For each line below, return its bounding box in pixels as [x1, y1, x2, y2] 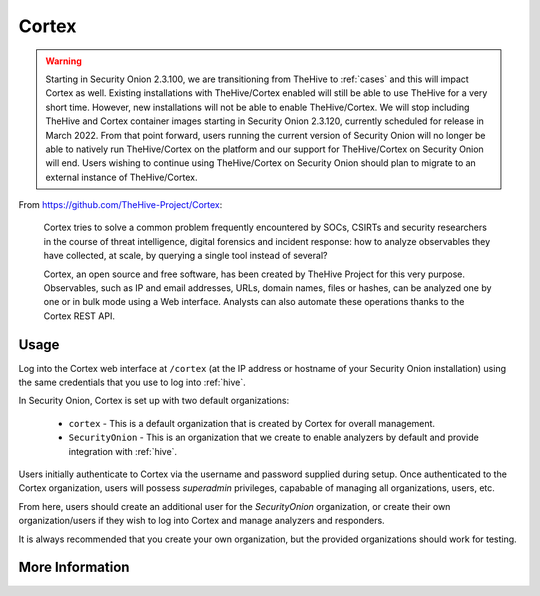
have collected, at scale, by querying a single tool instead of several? [43, 250, 328, 262]
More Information [18, 559, 130, 576]
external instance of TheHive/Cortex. [45, 171, 198, 183]
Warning [45, 55, 82, 67]
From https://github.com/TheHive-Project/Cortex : [18, 199, 223, 211]
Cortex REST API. [43, 310, 115, 322]
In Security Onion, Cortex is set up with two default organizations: [18, 395, 290, 407]
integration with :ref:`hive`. [68, 445, 178, 457]
